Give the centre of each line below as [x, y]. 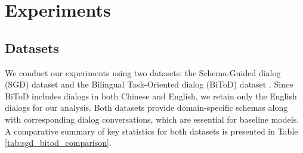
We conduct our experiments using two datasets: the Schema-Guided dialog [143, 72]
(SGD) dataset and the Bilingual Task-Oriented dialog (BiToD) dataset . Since [149, 84]
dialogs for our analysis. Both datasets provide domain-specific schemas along [146, 107]
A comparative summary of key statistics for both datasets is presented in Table [151, 131]
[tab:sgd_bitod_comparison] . [58, 143]
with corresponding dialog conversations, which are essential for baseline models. [152, 119]
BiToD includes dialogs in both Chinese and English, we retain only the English [151, 96]
